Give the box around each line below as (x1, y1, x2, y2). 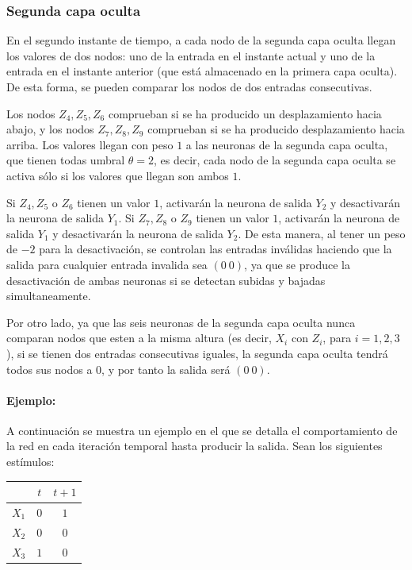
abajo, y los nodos (6, 121, 94, 137)
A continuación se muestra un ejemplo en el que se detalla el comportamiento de (6, 422, 398, 438)
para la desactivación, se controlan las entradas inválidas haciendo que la (39, 241, 392, 257)
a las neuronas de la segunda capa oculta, (185, 136, 388, 152)
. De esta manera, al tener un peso (238, 225, 406, 241)
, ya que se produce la (244, 256, 350, 272)
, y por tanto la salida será (101, 360, 231, 377)
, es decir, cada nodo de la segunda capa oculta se (153, 152, 396, 168)
